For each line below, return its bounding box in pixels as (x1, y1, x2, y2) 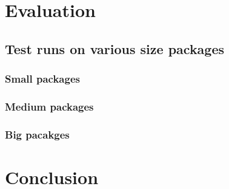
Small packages (5, 71, 80, 86)
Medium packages (5, 98, 94, 114)
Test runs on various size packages (5, 39, 225, 58)
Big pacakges (5, 126, 70, 142)
